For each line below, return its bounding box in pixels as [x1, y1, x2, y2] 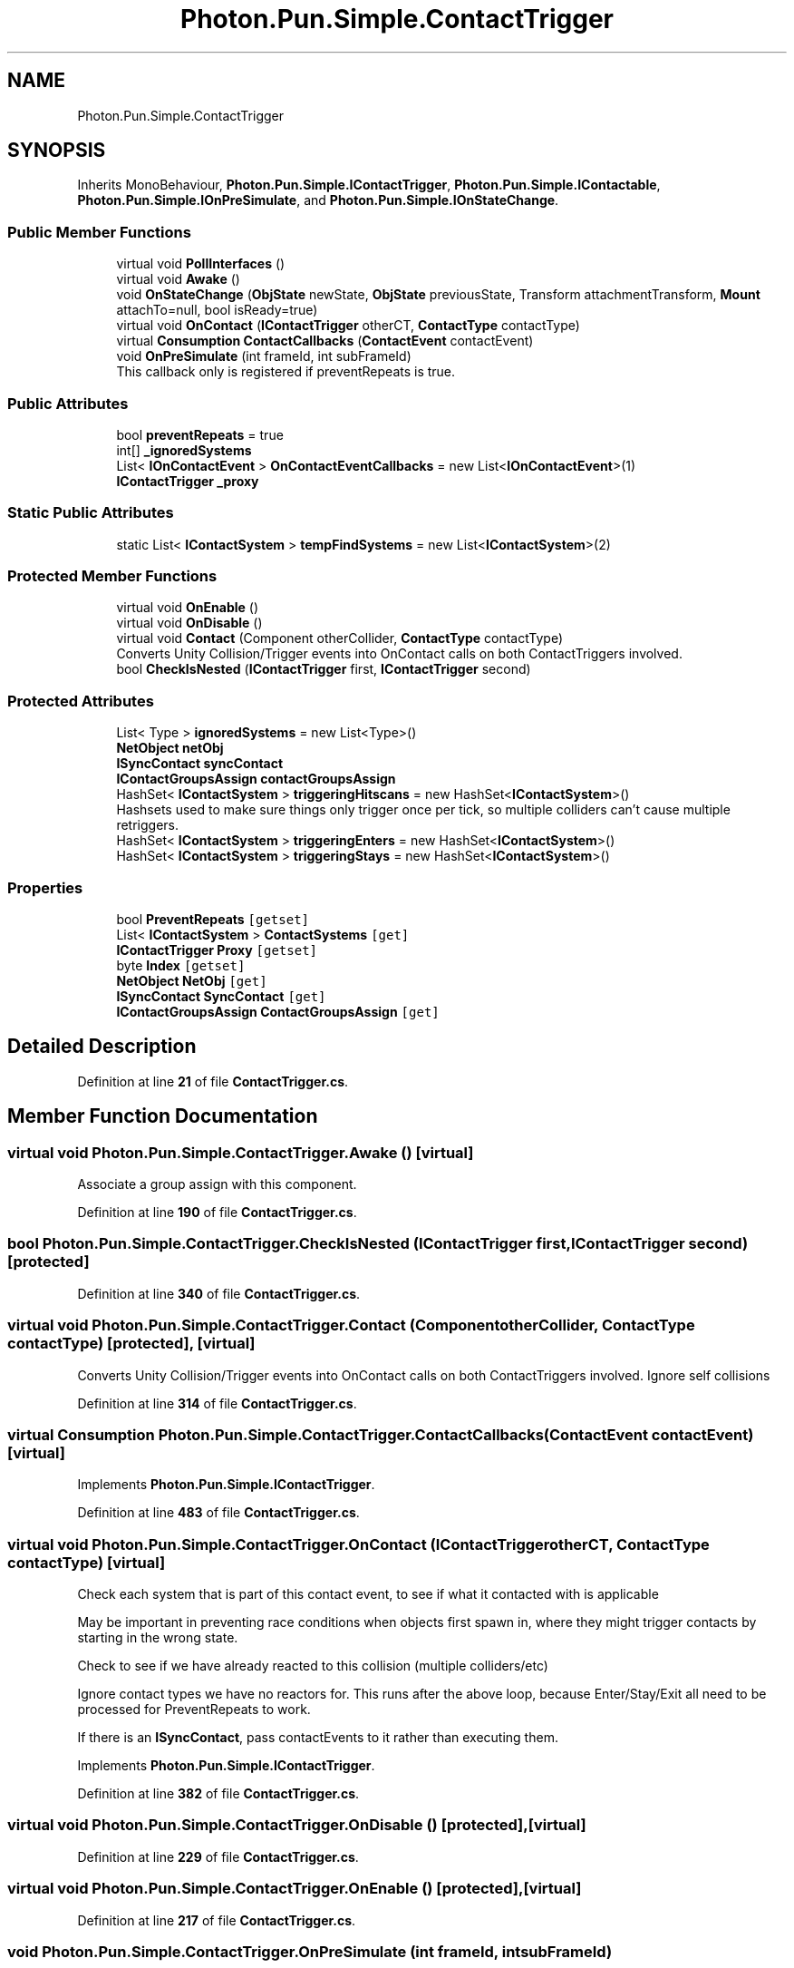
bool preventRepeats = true [116, 426, 284, 443]
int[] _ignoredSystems [116, 442, 252, 458]
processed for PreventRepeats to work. [77, 1701, 311, 1717]
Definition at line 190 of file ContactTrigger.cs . [77, 1204, 357, 1220]
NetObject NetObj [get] [116, 972, 267, 989]
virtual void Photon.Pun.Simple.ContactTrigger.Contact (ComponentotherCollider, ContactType [7, 1316, 695, 1335]
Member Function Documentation [7, 1105, 318, 1128]
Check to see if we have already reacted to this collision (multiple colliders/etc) [77, 1658, 548, 1673]
